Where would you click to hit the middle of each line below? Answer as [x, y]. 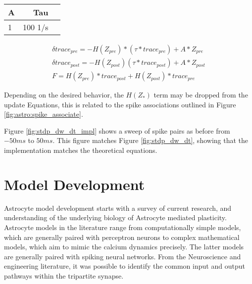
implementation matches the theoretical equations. [81, 150]
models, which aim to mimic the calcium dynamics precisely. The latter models [124, 247]
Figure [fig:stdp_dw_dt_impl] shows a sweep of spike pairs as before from [117, 130]
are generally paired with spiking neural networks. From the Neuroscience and [123, 256]
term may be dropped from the [201, 95]
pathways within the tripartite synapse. [64, 275]
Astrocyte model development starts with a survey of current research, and [118, 208]
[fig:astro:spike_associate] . [44, 114]
